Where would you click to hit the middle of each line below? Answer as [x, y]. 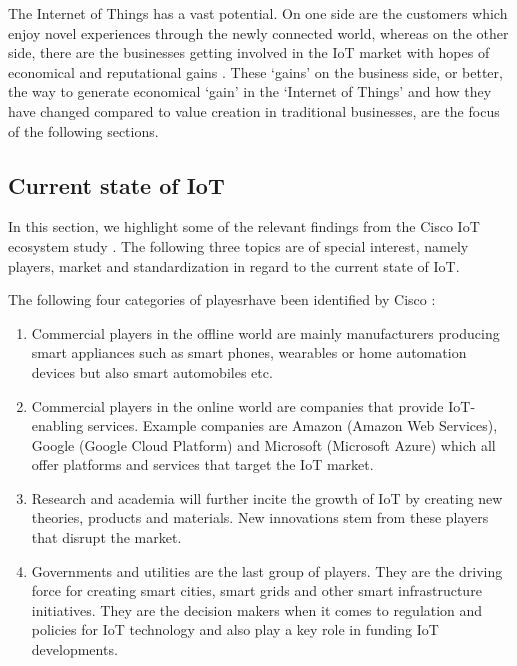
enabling [57, 425]
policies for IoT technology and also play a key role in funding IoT [235, 629]
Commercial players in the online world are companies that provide [237, 405]
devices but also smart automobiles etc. [152, 371]
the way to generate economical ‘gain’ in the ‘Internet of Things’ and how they [250, 91]
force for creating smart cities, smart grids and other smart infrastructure [256, 590]
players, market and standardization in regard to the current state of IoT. [234, 265]
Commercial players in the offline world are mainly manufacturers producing [265, 332]
